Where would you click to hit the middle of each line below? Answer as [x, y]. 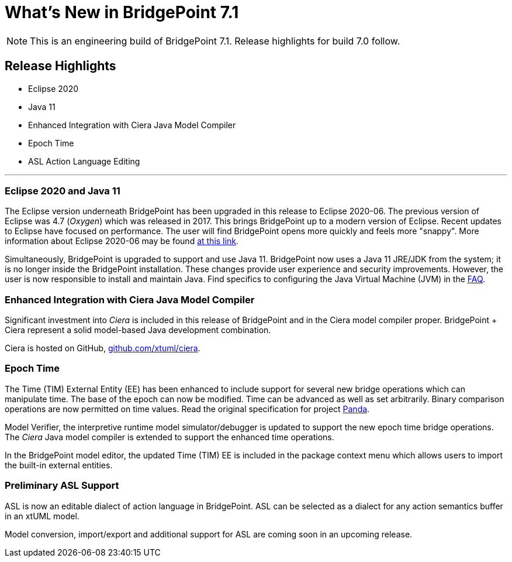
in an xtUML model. [42, 516]
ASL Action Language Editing [84, 161]
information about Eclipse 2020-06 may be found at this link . [122, 241]
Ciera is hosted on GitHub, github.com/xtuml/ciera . [103, 348]
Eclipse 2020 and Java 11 [63, 191]
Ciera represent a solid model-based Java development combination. [138, 330]
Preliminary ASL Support [62, 486]
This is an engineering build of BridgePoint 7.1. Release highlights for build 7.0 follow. [215, 41]
